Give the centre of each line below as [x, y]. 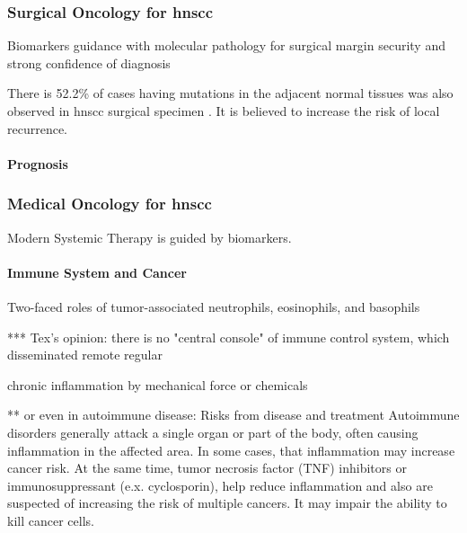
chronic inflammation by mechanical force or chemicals [158, 384]
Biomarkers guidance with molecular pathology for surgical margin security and [226, 45]
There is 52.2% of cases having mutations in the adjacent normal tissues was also [230, 93]
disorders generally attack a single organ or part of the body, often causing [213, 432]
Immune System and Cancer [97, 272]
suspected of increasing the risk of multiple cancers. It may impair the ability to [227, 503]
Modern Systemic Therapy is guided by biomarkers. [150, 237]
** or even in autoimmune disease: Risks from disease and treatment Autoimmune [233, 415]
